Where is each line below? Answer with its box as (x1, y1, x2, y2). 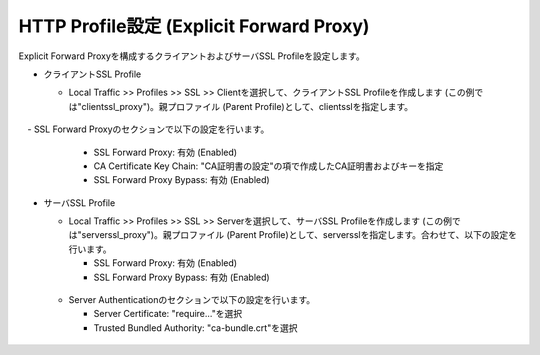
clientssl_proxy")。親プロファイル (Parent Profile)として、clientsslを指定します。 (81, 100, 414, 112)
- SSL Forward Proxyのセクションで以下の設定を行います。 (26, 123, 270, 135)
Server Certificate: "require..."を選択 (93, 308, 243, 320)
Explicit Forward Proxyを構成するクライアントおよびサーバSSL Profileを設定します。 (18, 50, 365, 62)
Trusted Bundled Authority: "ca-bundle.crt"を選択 (93, 321, 298, 334)
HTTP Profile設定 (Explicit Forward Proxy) (18, 15, 370, 37)
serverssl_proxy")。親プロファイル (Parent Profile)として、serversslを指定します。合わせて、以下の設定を (81, 229, 517, 241)
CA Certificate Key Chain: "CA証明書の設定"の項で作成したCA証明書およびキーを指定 (93, 160, 444, 172)
